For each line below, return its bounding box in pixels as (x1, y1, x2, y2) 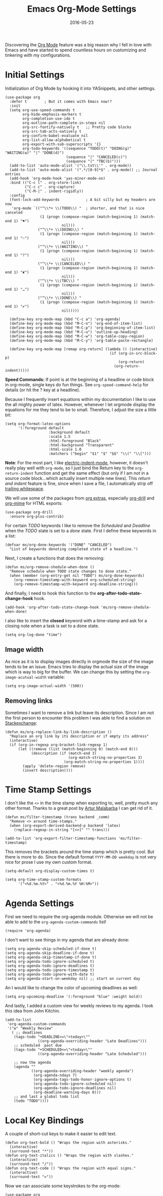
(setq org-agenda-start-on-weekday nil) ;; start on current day (5, 977, 140, 981)
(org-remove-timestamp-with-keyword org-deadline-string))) (14, 581, 138, 586)
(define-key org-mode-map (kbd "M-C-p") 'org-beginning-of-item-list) (9, 325, 156, 330)
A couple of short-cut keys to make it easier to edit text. (5, 1131, 117, 1137)
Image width (5, 645, 44, 654)
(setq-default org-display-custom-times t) (5, 869, 95, 874)
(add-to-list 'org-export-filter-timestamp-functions (5, 836, 117, 841)
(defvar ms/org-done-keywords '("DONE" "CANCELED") (5, 542, 112, 547)
